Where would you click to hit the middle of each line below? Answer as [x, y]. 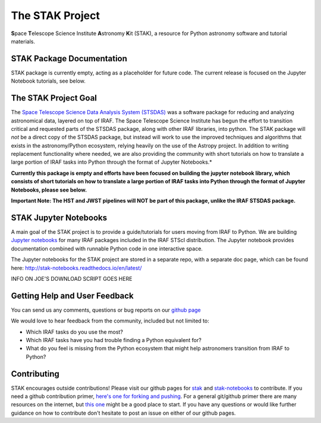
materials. [23, 41]
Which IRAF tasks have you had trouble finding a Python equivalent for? [114, 340]
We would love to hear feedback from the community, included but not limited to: [110, 321]
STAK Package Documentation [69, 59]
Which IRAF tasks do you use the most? [74, 332]
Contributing [35, 374]
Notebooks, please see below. [49, 190]
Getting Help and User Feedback [72, 295]
